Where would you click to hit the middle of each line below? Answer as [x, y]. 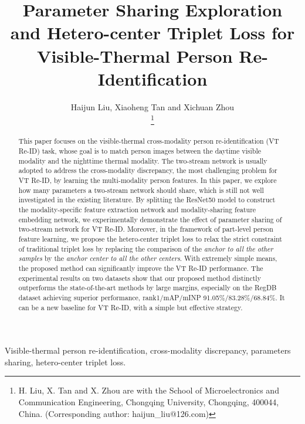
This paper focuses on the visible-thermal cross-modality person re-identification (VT [149, 141]
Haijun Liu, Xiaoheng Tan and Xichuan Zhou [152, 106]
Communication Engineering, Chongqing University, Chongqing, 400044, [149, 402]
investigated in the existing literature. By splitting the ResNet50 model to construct [147, 200]
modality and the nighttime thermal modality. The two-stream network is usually [143, 160]
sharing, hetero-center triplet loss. [65, 362]
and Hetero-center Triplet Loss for [152, 33]
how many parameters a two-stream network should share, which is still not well [141, 190]
